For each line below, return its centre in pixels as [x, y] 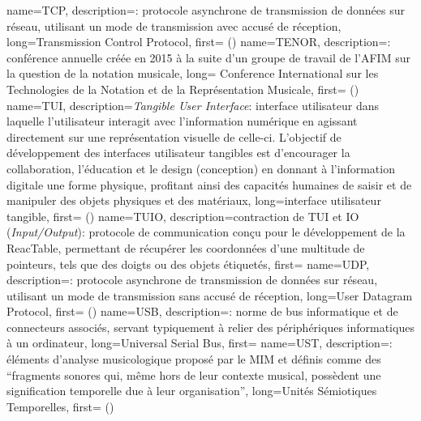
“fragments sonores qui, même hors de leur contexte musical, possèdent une [194, 374]
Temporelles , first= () [60, 406]
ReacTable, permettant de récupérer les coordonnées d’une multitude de [186, 247]
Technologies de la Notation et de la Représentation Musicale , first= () [183, 89]
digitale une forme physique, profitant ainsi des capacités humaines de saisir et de [209, 184]
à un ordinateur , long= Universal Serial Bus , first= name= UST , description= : [200, 343]
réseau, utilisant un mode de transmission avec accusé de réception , [174, 26]
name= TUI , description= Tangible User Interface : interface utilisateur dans [193, 105]
